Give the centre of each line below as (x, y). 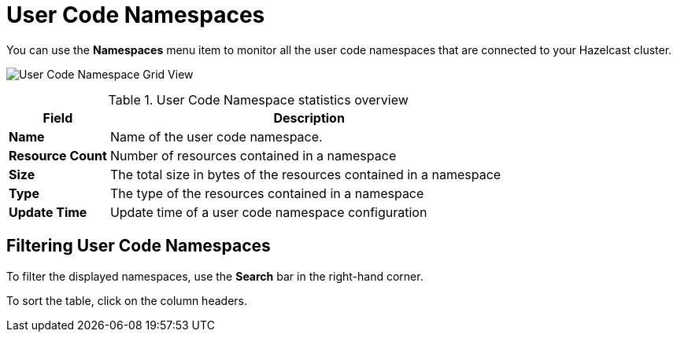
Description (309, 118)
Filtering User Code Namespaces (139, 246)
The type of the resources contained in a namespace (267, 193)
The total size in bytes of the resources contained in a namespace (305, 174)
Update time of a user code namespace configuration (268, 212)
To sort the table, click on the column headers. (127, 300)
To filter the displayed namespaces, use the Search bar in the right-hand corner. (215, 276)
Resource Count (58, 155)
